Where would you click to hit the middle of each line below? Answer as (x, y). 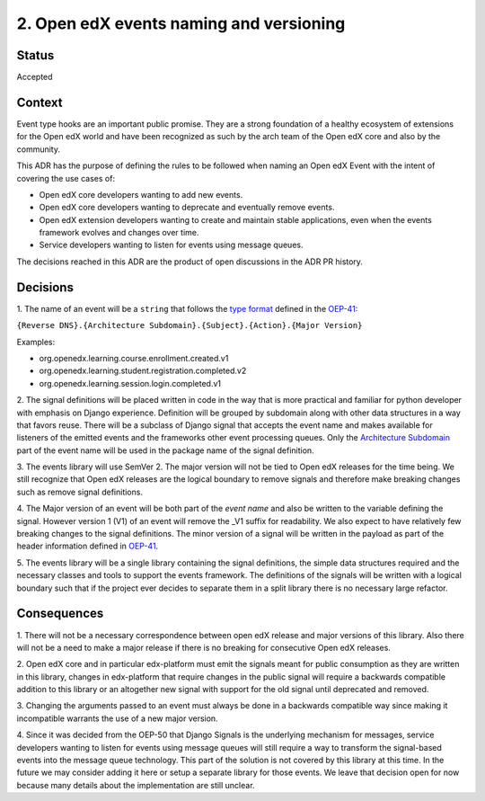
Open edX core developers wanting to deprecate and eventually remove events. (187, 208)
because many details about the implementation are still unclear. (136, 785)
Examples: (36, 342)
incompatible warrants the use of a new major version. (118, 718)
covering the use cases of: (66, 178)
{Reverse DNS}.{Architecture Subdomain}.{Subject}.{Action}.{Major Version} (190, 325)
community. (38, 149)
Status (35, 55)
